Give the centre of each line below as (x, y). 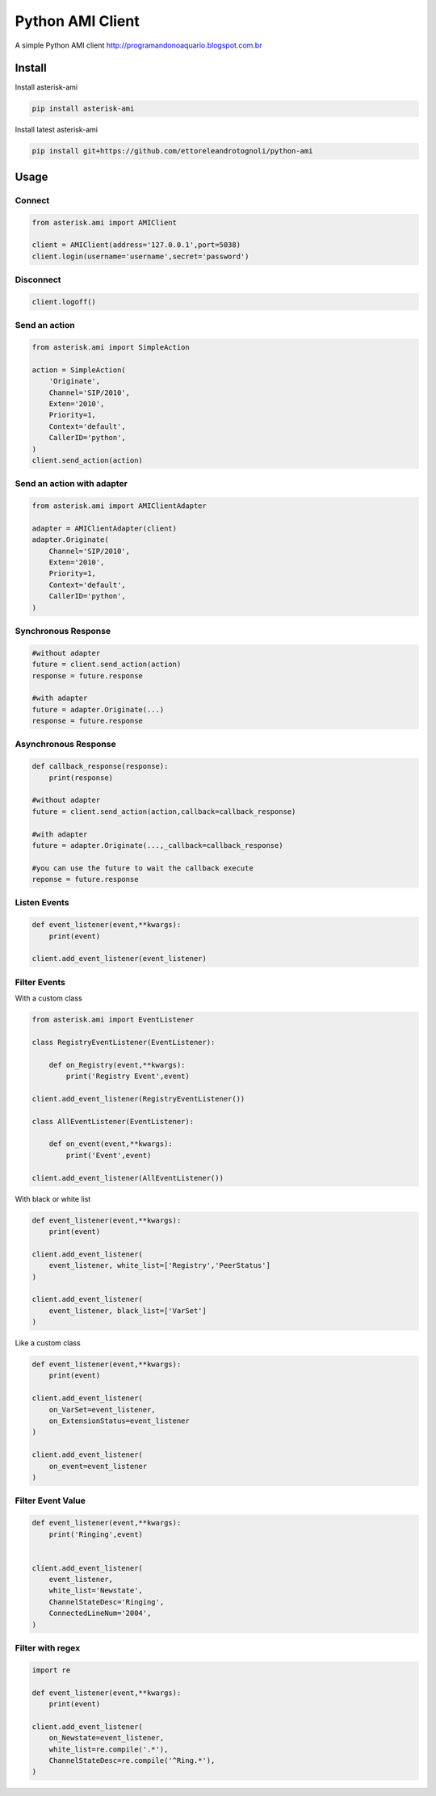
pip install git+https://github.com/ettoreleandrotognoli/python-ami (172, 151)
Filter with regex (48, 1647)
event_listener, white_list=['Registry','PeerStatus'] (159, 1265)
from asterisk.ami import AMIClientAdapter (119, 506)
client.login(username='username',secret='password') (140, 256)
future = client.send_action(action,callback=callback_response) (164, 811)
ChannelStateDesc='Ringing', (107, 1602)
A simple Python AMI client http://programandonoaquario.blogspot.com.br (138, 45)
